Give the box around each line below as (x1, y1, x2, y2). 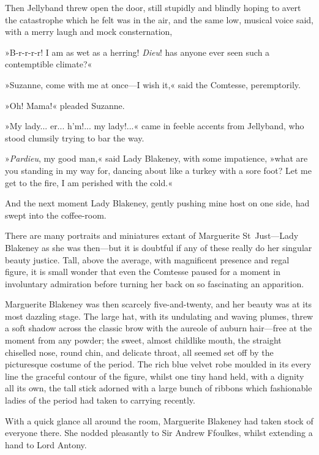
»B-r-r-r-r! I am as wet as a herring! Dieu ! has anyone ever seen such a (5, 45, 270, 58)
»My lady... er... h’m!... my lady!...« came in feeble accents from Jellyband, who (5, 119, 304, 132)
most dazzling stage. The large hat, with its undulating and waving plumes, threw (5, 309, 313, 322)
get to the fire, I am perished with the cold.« (5, 176, 173, 189)
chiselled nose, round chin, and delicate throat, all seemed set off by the (5, 345, 274, 358)
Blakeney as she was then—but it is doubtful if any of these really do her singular (5, 241, 312, 254)
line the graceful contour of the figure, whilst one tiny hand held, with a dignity (5, 369, 304, 382)
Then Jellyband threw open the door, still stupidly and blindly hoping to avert (5, 1, 301, 13)
